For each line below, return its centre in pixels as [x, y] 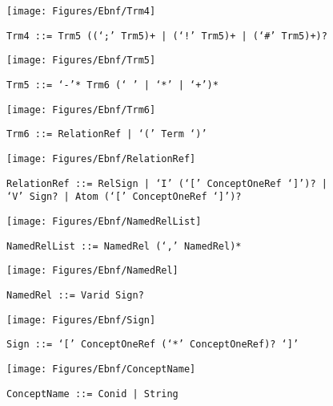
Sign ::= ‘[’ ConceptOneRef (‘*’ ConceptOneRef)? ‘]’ [153, 345]
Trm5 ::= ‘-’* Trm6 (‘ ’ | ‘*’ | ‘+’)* [112, 85]
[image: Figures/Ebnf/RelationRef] [101, 158]
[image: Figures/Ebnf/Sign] [81, 320]
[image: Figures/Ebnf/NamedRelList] [104, 221]
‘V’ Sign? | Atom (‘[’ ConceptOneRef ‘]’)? [124, 197]
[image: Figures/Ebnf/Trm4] [81, 11]
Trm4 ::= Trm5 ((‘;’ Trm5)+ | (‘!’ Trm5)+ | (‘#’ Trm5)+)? [167, 36]
